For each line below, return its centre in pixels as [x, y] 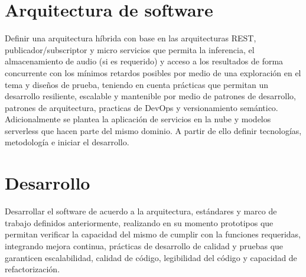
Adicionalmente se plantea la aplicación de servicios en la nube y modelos [138, 119]
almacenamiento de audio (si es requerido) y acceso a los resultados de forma [144, 61]
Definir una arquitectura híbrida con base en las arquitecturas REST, [131, 38]
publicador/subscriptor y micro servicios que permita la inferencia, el [130, 49]
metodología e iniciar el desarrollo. [67, 142]
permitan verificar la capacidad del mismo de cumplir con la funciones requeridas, [153, 234]
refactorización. [32, 269]
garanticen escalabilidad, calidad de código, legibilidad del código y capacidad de [151, 257]
